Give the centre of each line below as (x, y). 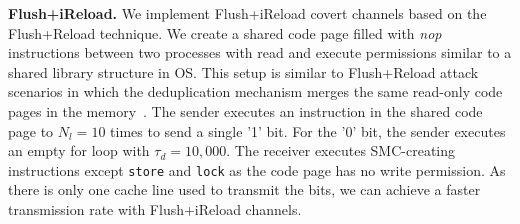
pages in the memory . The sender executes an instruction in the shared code (245, 110)
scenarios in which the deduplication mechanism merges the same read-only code (255, 91)
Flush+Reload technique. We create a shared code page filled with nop (225, 32)
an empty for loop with (79, 150)
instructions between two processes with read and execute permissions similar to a (260, 52)
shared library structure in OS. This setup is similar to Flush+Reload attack (243, 71)
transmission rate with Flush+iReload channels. (155, 209)
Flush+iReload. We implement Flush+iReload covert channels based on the (247, 13)
